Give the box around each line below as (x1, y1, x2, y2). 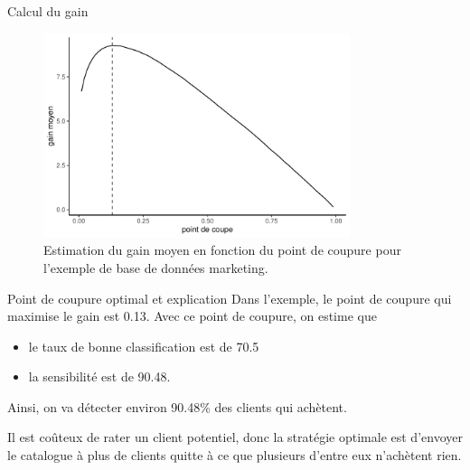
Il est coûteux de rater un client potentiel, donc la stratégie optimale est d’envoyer (7, 428, 463, 446)
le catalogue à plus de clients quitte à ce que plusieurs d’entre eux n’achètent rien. (7, 446, 462, 465)
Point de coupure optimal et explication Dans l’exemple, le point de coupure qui (7, 288, 452, 307)
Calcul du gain (7, 2, 89, 20)
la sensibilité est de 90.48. (28, 367, 171, 386)
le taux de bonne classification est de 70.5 (28, 336, 259, 355)
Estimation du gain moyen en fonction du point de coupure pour (43, 240, 401, 259)
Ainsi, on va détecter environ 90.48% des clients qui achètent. (7, 397, 347, 416)
